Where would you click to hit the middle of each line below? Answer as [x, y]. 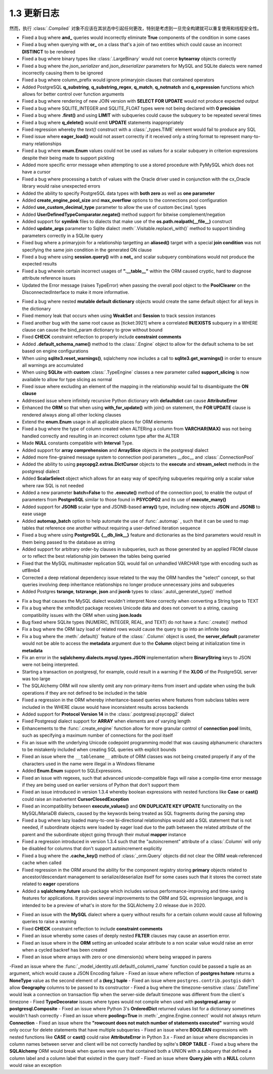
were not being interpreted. [51, 664]
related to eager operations [51, 884]
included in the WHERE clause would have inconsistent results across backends [105, 707]
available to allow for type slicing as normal [67, 379]
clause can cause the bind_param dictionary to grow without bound [92, 330]
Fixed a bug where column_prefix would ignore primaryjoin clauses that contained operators [118, 80]
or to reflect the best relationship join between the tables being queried [96, 556]
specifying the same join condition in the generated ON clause [87, 250]
